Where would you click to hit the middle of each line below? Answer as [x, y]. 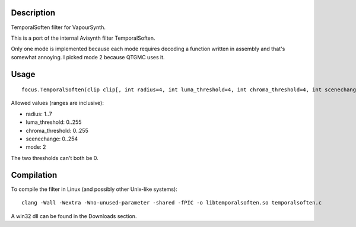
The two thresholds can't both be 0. [55, 158]
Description [33, 13]
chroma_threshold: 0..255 [57, 130]
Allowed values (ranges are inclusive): [57, 103]
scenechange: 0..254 [52, 139]
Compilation [34, 175]
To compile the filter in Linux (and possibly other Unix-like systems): [94, 189]
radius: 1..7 [39, 114]
